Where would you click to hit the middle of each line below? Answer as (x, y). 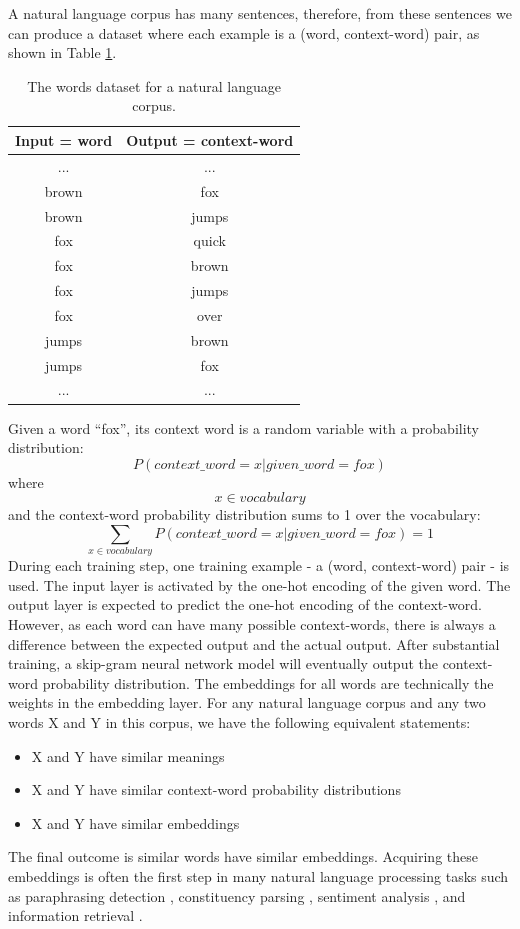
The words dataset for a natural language (154, 85)
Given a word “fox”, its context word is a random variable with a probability (244, 427)
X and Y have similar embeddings (135, 822)
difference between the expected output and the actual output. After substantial (254, 643)
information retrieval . (75, 915)
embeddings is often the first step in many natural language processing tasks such (258, 875)
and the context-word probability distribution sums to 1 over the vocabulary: (244, 514)
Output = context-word (210, 139)
